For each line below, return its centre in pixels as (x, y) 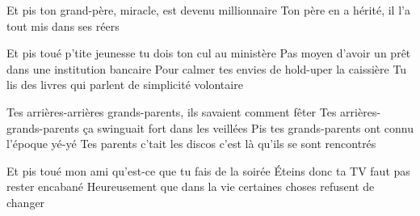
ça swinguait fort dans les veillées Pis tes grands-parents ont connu (248, 127)
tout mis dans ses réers (63, 25)
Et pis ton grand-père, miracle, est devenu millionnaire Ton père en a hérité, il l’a (208, 10)
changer (26, 202)
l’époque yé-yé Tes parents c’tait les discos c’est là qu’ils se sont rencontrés (191, 144)
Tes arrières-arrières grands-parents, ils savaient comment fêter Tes (172, 111)
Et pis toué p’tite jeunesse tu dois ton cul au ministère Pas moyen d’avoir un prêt (209, 53)
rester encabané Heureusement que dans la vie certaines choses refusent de (191, 186)
